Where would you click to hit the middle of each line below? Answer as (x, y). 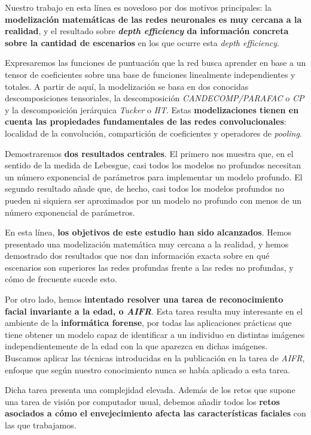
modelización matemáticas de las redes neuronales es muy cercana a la (153, 19)
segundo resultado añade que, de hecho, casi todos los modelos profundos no (144, 188)
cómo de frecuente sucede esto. (61, 279)
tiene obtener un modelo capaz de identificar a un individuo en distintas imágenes (155, 334)
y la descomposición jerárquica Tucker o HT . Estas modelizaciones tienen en (152, 109)
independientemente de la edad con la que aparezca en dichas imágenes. (136, 346)
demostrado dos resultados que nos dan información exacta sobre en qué (137, 256)
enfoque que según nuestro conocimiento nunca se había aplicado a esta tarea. (148, 369)
